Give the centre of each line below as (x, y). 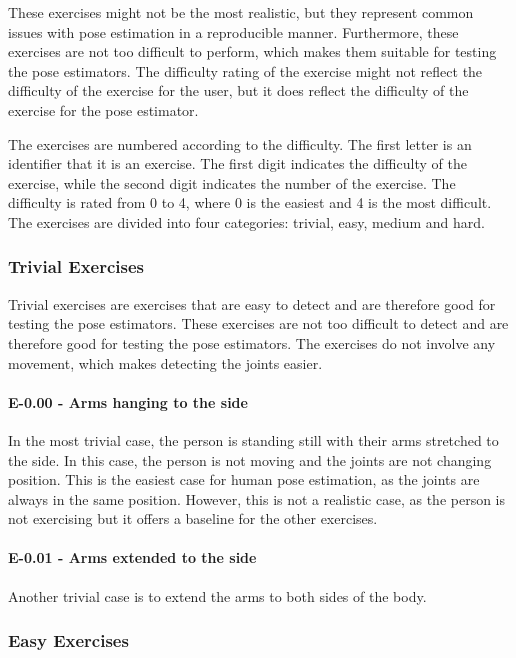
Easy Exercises (68, 640)
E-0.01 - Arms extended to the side (132, 557)
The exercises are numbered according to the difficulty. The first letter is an (240, 143)
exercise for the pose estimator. (103, 109)
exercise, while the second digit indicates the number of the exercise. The (232, 182)
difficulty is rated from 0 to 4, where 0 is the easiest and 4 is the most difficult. (250, 202)
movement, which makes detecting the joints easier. (165, 362)
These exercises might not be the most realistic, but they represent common (241, 12)
